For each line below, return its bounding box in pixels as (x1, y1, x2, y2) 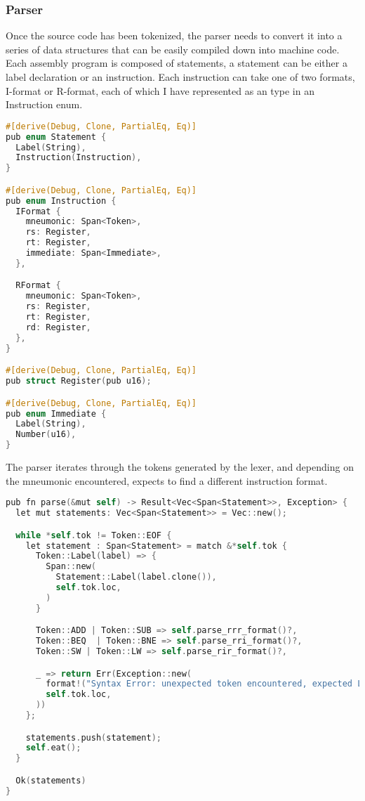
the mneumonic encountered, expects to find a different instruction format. (6, 473, 328, 488)
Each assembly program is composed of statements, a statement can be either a (6, 56, 347, 70)
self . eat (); (25, 743, 81, 753)
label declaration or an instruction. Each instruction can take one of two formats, (6, 70, 355, 84)
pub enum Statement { (6, 131, 107, 142)
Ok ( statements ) (15, 775, 86, 786)
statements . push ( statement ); (25, 732, 161, 743)
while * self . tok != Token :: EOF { (15, 530, 172, 540)
